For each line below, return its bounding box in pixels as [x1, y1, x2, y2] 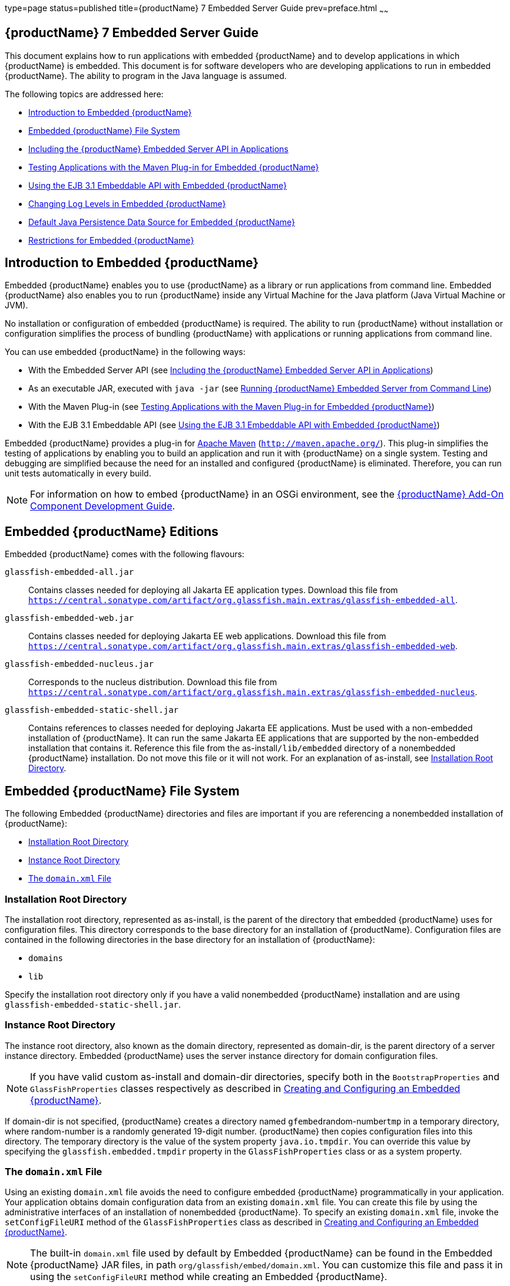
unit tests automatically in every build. [5, 468, 151, 479]
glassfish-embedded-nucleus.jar [5, 659, 154, 669]
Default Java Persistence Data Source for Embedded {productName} [28, 216, 296, 227]
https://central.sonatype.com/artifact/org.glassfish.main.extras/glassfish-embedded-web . [28, 641, 458, 652]
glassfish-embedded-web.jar [5, 613, 134, 623]
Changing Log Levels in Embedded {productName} [28, 198, 226, 209]
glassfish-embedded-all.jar [5, 567, 134, 577]
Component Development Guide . [30, 500, 175, 512]
